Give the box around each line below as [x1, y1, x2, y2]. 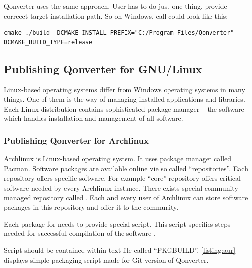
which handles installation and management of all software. [4, 113, 183, 123]
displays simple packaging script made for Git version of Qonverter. [4, 254, 209, 265]
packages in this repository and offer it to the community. [4, 202, 179, 212]
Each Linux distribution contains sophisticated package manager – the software [4, 103, 244, 114]
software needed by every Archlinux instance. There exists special [4, 182, 203, 192]
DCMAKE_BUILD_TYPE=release [4, 38, 92, 46]
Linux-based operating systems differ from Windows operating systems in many [4, 84, 245, 94]
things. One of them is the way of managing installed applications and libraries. [4, 94, 245, 104]
